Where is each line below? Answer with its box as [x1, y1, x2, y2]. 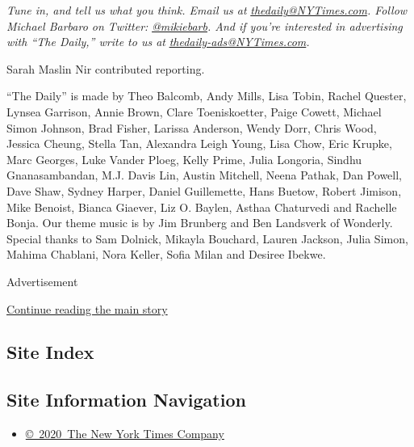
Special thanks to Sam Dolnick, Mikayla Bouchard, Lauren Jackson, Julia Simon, [6, 230, 408, 247]
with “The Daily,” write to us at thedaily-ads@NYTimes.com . [6, 33, 310, 50]
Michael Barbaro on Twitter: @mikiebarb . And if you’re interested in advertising [6, 17, 403, 34]
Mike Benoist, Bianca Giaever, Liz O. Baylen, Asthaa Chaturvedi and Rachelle [6, 198, 397, 215]
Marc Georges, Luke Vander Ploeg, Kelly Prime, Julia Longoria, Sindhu [6, 150, 362, 167]
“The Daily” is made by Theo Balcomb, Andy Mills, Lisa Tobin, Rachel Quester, [6, 87, 407, 104]
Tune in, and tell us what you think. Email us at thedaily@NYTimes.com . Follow [6, 2, 408, 18]
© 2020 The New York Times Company [25, 425, 224, 442]
